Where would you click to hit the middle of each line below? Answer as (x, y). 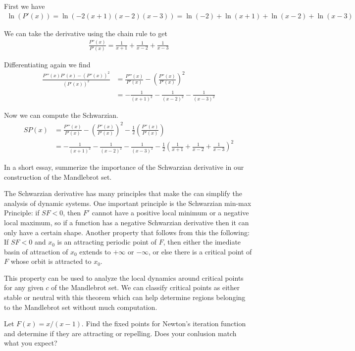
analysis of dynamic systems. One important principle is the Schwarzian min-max (128, 203)
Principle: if (22, 213)
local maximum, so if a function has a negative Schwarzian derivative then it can (127, 222)
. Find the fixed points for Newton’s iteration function (164, 324)
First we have (25, 6)
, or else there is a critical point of (200, 251)
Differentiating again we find (47, 64)
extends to (95, 251)
